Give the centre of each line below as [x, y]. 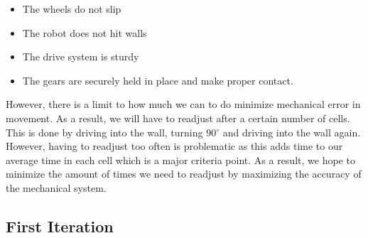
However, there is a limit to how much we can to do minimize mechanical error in [183, 104]
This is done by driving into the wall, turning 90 [111, 132]
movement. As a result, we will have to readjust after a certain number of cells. [178, 118]
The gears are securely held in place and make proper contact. [158, 80]
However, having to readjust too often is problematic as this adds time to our [174, 146]
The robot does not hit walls [85, 32]
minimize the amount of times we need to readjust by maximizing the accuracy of [184, 174]
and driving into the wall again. [292, 132]
